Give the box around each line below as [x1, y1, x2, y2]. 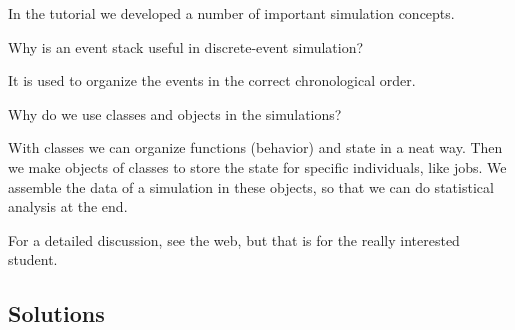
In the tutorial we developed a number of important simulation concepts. [8, 3, 455, 23]
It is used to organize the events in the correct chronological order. [8, 70, 416, 91]
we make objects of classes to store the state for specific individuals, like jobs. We [8, 156, 507, 177]
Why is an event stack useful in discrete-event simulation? [8, 36, 364, 57]
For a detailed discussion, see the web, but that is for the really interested [8, 229, 460, 250]
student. [8, 249, 58, 270]
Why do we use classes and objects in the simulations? [8, 103, 342, 124]
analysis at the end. [8, 196, 128, 217]
